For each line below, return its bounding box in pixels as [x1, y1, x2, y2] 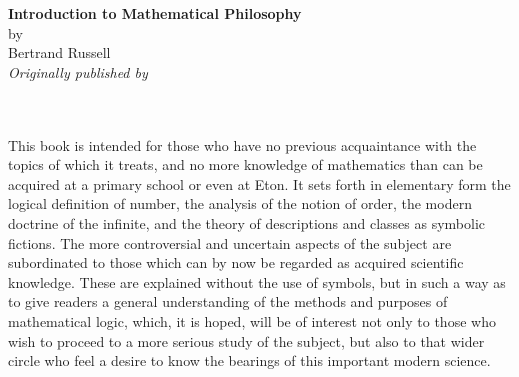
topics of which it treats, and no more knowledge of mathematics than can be [8, 154, 483, 175]
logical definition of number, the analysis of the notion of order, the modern [8, 193, 472, 214]
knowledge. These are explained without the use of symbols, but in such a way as [8, 271, 506, 292]
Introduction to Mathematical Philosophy [8, 3, 302, 23]
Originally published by [8, 61, 148, 82]
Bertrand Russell [8, 42, 111, 63]
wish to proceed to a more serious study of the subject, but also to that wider [8, 330, 485, 351]
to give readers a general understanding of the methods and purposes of [8, 291, 448, 312]
